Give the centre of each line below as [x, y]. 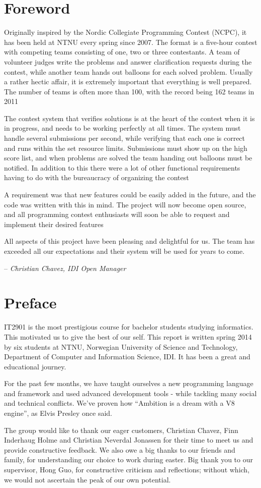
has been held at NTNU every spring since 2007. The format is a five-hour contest [131, 42]
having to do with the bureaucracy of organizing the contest [97, 177]
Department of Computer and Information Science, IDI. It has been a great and [127, 357]
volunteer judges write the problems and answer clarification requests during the [128, 61]
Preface [30, 303]
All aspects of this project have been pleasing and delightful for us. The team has [129, 241]
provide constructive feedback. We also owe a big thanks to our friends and [120, 449]
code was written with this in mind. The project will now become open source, [125, 204]
